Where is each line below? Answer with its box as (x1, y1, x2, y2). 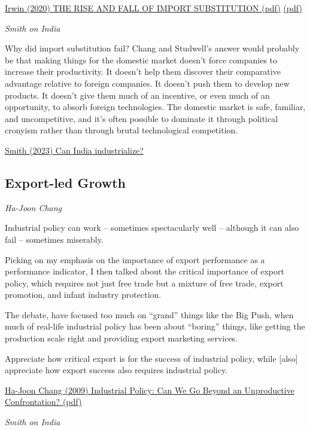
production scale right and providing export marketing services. (5, 332, 238, 344)
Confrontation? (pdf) (5, 395, 82, 408)
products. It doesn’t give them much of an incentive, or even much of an (5, 89, 270, 101)
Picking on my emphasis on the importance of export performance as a (5, 253, 265, 266)
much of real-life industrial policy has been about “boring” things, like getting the (5, 320, 305, 333)
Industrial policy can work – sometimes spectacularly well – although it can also (5, 221, 299, 234)
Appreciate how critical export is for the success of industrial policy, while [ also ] (5, 352, 298, 364)
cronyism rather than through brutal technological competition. (5, 124, 238, 136)
